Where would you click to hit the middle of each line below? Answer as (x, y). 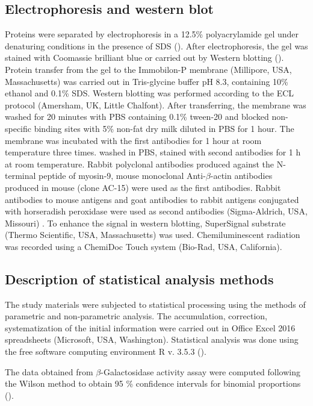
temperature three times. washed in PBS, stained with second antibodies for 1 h (153, 152)
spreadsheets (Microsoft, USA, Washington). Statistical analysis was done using (152, 339)
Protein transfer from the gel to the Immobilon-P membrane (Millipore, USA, (148, 69)
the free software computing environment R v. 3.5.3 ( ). (106, 351)
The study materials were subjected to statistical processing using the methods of (155, 304)
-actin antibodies (241, 176)
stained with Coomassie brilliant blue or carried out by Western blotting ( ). (144, 58)
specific (18, 128)
